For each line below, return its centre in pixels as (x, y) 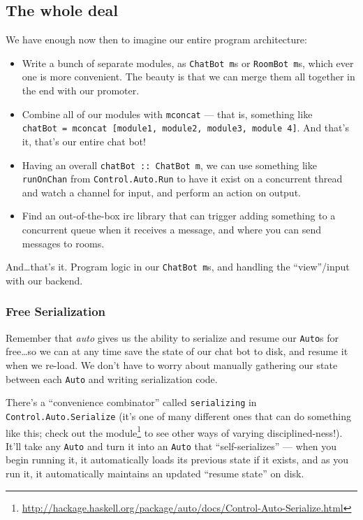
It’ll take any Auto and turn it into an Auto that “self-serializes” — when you (171, 446)
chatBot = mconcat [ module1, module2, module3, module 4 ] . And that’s (185, 128)
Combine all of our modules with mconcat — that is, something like (167, 114)
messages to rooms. (63, 243)
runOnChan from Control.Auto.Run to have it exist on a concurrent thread (182, 179)
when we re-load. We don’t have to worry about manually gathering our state (172, 364)
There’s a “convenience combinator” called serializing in (131, 402)
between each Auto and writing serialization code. (112, 378)
